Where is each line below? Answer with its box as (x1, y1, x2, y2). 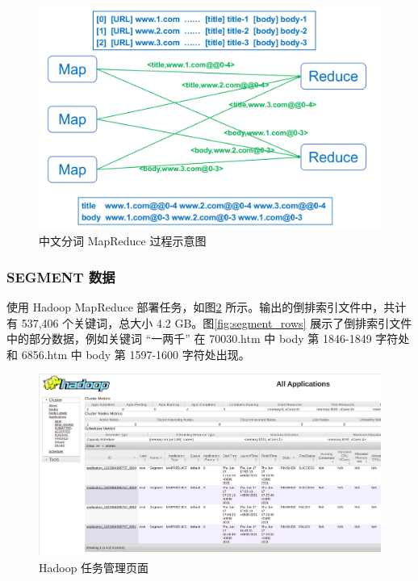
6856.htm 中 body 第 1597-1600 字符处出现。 (21, 345, 250, 362)
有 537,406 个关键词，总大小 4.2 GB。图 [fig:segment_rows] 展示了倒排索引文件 (6, 314, 412, 331)
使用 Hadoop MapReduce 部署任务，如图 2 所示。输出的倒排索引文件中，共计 (6, 299, 407, 315)
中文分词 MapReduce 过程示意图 (39, 232, 207, 249)
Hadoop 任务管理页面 (39, 558, 149, 575)
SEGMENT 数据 (6, 266, 115, 286)
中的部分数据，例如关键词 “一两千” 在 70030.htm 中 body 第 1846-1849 (6, 330, 372, 347)
